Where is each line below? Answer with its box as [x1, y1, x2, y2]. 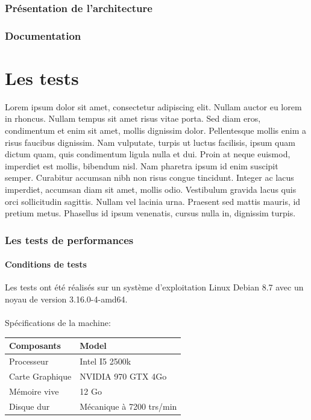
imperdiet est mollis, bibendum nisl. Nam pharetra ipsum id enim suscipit [5, 159, 278, 172]
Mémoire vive [9, 384, 59, 397]
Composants [9, 339, 61, 352]
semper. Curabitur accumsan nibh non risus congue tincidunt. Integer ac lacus [5, 171, 294, 184]
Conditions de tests [5, 258, 87, 271]
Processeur [9, 355, 49, 368]
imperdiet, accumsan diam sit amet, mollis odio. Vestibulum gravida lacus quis [5, 183, 297, 195]
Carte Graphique [9, 369, 72, 382]
